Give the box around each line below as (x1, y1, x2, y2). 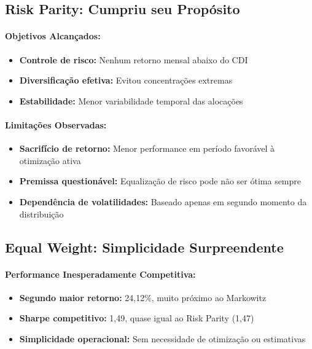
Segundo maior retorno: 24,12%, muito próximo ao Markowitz (19, 291, 267, 304)
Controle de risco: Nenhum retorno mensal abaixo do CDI (19, 53, 248, 66)
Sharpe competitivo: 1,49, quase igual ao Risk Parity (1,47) (19, 312, 254, 324)
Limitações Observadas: (5, 118, 107, 131)
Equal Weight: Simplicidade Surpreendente (5, 237, 284, 256)
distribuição (19, 207, 64, 220)
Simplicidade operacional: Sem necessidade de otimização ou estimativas (19, 332, 306, 345)
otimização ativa (19, 154, 81, 167)
